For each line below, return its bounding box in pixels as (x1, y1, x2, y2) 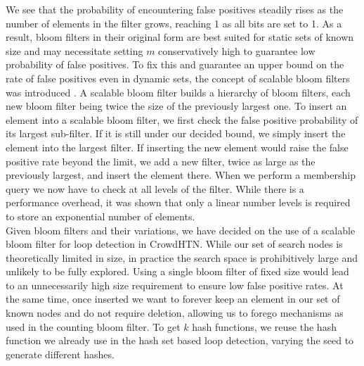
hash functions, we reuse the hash (192, 319, 337, 334)
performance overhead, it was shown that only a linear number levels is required (6, 195, 351, 210)
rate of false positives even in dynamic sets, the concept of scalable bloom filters (6, 70, 350, 85)
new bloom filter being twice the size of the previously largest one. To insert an (6, 99, 347, 113)
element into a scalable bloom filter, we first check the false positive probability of (6, 112, 358, 127)
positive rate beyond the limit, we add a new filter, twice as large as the (6, 153, 316, 168)
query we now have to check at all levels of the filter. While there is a (6, 181, 304, 196)
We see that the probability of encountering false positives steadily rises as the (6, 2, 344, 16)
